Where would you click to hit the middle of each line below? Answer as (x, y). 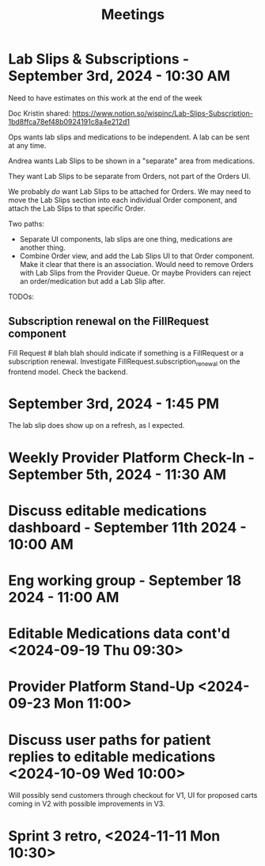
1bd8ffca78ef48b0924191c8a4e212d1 (69, 121)
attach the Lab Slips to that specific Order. (77, 208)
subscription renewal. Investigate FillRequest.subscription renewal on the (124, 362)
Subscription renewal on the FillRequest (109, 321)
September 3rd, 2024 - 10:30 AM (119, 76)
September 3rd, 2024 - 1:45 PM (114, 404)
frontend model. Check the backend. (68, 372)
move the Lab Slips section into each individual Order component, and (123, 200)
